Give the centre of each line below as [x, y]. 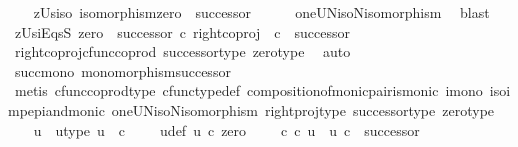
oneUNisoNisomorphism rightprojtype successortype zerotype [303, 109]
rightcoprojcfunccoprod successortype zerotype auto [182, 51]
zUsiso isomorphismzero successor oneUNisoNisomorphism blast [261, 12]
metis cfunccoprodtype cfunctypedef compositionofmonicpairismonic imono [248, 90]
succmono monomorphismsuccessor [122, 70]
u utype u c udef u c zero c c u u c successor [226, 129]
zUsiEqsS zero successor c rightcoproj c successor [182, 31]
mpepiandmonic [56, 109]
